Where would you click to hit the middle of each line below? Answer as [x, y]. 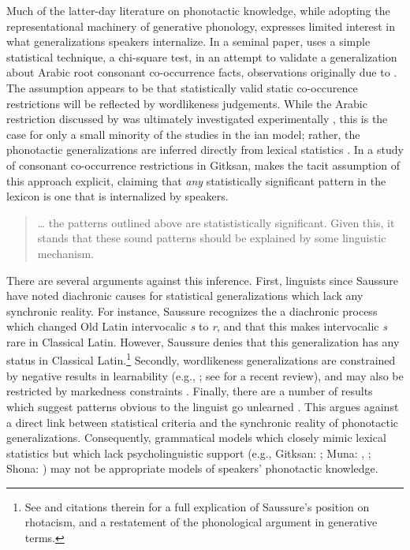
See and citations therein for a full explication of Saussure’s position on [197, 506]
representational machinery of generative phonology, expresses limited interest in [201, 26]
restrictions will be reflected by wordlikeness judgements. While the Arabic [187, 103]
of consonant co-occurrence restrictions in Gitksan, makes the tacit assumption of [203, 165]
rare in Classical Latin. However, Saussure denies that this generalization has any [203, 341]
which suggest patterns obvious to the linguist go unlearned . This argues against [203, 406]
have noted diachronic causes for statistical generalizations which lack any [185, 296]
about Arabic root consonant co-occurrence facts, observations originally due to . [202, 72]
